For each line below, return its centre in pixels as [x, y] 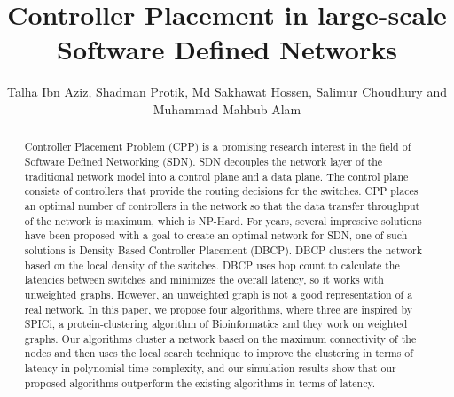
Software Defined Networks [227, 49]
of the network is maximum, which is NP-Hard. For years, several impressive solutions [223, 220]
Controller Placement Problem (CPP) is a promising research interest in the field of [218, 147]
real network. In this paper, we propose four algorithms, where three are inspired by [219, 309]
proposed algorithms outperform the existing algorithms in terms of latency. [200, 382]
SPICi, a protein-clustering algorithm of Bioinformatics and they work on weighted [216, 324]
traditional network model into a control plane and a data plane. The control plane [216, 176]
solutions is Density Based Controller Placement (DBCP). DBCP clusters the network [223, 249]
